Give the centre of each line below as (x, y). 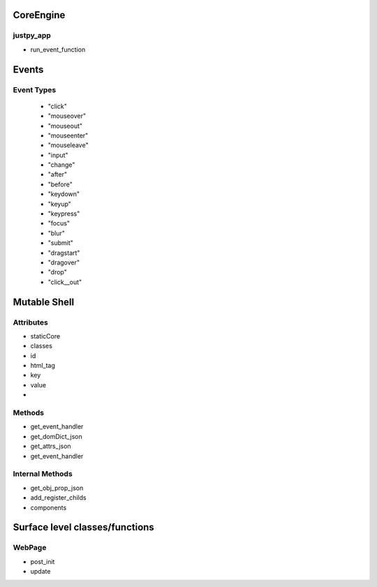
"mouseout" (65, 126)
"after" (58, 174)
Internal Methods (43, 474)
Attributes (30, 322)
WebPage (30, 548)
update (40, 572)
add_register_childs (58, 498)
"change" (61, 165)
